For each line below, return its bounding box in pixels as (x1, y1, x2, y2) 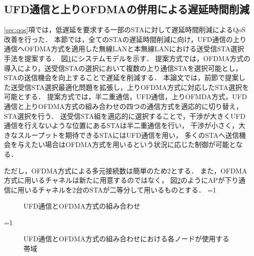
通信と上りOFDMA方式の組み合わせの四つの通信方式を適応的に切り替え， (4, 101, 243, 111)
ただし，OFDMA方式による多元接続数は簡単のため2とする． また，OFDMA (4, 165, 247, 175)
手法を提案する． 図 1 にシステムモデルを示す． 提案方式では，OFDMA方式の (4, 53, 251, 63)
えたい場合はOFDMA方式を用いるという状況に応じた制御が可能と (24, 139, 236, 149)
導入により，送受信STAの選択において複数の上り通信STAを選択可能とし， (4, 63, 242, 73)
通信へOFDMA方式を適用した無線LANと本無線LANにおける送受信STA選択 (4, 43, 244, 54)
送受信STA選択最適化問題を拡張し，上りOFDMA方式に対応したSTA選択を (10, 82, 249, 92)
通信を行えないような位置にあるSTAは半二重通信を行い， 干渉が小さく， (4, 120, 239, 130)
